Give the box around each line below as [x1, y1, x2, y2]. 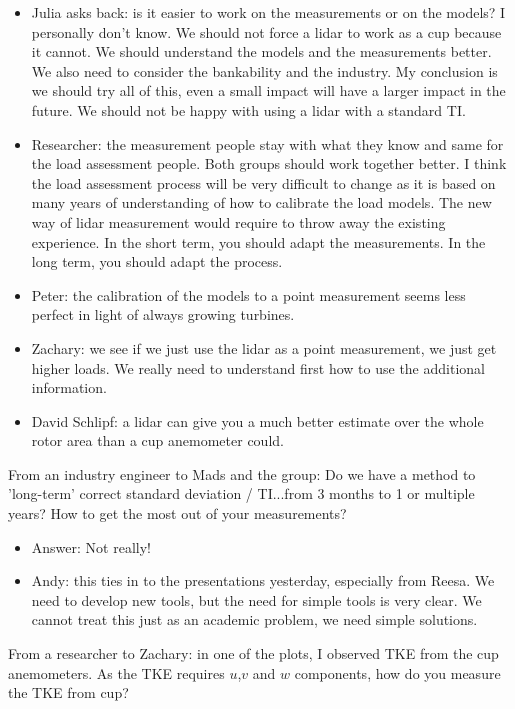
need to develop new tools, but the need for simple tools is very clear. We [31, 589, 482, 610]
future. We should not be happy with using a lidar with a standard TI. [31, 99, 466, 120]
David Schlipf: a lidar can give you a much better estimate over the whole [31, 410, 484, 431]
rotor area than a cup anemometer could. [31, 430, 284, 451]
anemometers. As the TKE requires [8, 662, 225, 683]
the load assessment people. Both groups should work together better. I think [31, 153, 507, 174]
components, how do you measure [294, 662, 501, 683]
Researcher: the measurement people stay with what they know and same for [31, 133, 504, 154]
